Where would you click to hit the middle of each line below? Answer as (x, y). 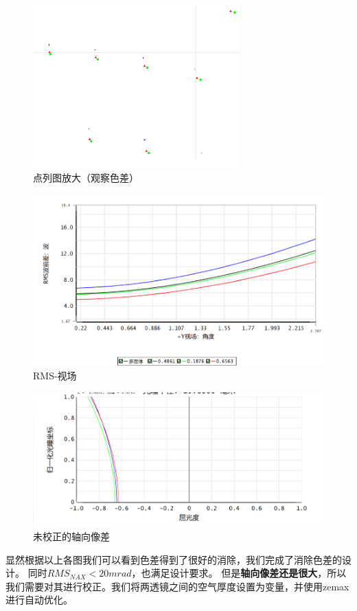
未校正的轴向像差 (71, 536)
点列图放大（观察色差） (86, 178)
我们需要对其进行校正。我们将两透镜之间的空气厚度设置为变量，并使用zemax (177, 586)
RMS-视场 (55, 376)
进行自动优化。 (39, 600)
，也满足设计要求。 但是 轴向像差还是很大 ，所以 (239, 573)
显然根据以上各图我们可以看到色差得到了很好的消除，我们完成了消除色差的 (174, 559)
